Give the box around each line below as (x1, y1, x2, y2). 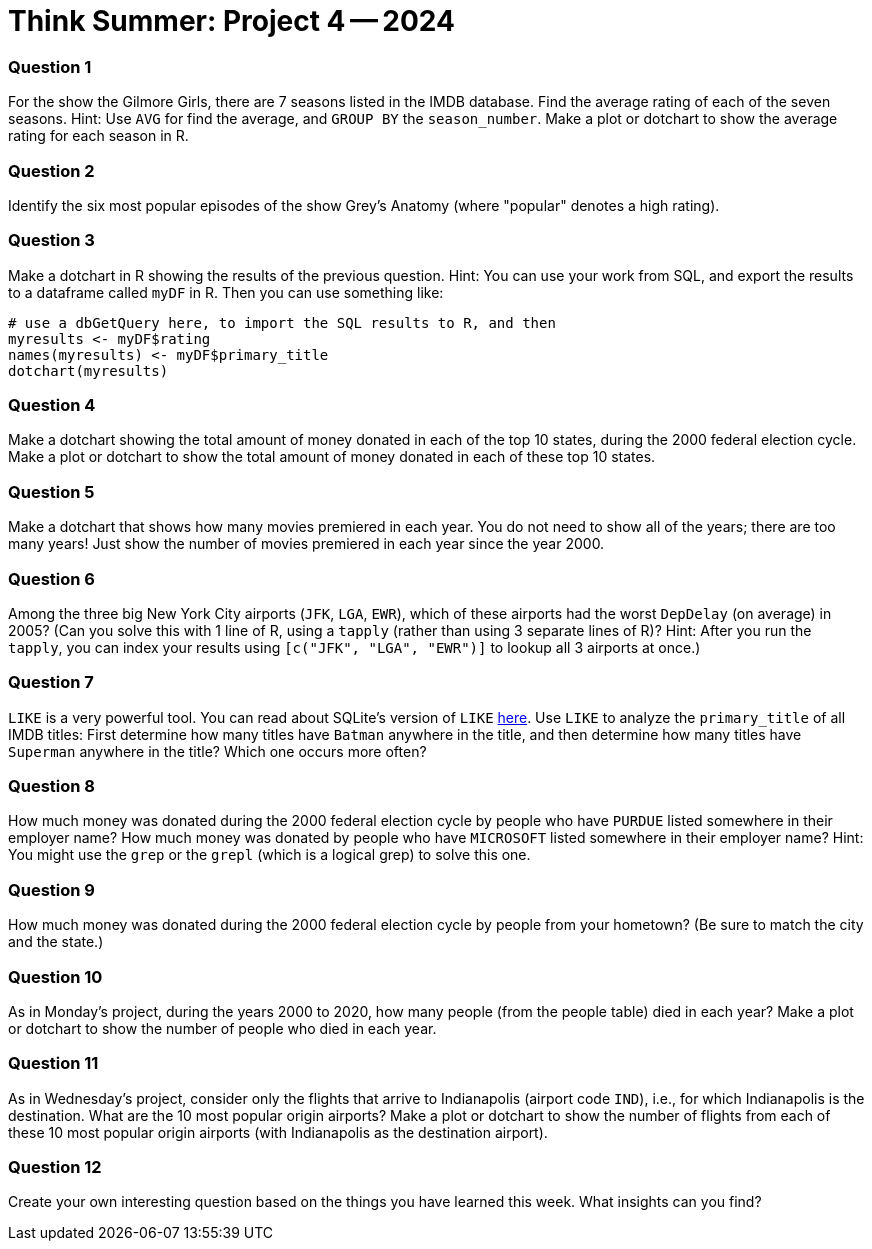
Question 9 (8, 879, 95, 900)
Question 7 (8, 672, 94, 693)
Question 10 (8, 966, 103, 987)
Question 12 (8, 1157, 102, 1177)
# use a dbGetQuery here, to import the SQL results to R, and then (8, 314, 556, 331)
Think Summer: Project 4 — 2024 (8, 4, 456, 38)
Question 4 (8, 395, 96, 415)
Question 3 (8, 230, 95, 251)
